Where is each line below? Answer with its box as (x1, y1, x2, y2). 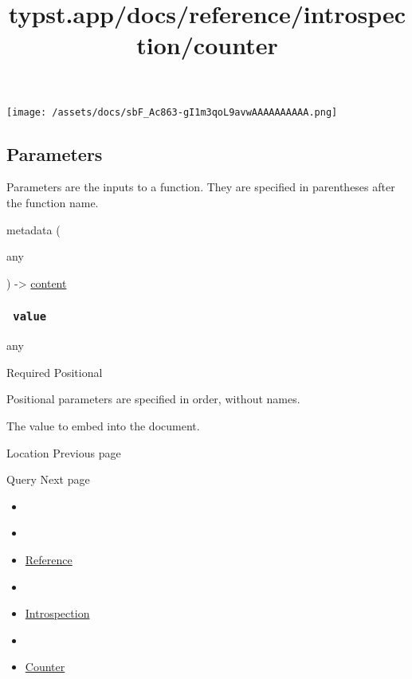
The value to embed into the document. (6, 417, 200, 434)
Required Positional (6, 363, 103, 380)
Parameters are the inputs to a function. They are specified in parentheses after (6, 179, 395, 195)
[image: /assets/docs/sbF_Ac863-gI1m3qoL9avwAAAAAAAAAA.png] (6, 106, 338, 118)
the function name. (6, 194, 99, 211)
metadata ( (6, 221, 61, 237)
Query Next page (6, 471, 90, 488)
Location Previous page (6, 444, 121, 461)
